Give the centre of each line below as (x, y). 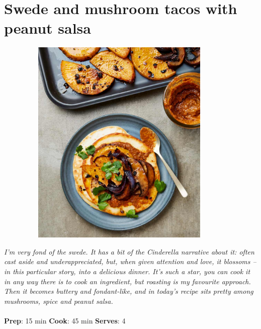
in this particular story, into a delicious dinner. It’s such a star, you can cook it (127, 271)
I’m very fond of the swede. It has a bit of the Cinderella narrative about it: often (129, 251)
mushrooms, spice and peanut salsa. (59, 301)
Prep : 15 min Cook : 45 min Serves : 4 (65, 320)
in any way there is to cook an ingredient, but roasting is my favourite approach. (127, 281)
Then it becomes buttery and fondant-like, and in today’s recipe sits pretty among (129, 291)
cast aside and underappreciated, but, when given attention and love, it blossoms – (130, 261)
